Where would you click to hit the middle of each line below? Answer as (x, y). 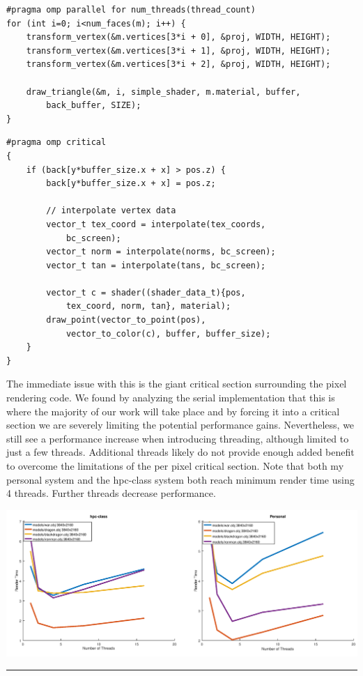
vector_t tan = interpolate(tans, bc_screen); (156, 265)
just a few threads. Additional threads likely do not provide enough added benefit (180, 452)
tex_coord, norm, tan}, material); (148, 306)
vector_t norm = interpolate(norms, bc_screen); (161, 252)
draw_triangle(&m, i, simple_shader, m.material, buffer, (163, 92)
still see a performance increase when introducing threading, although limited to (178, 438)
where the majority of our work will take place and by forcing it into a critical (173, 411)
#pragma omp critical (56, 143)
